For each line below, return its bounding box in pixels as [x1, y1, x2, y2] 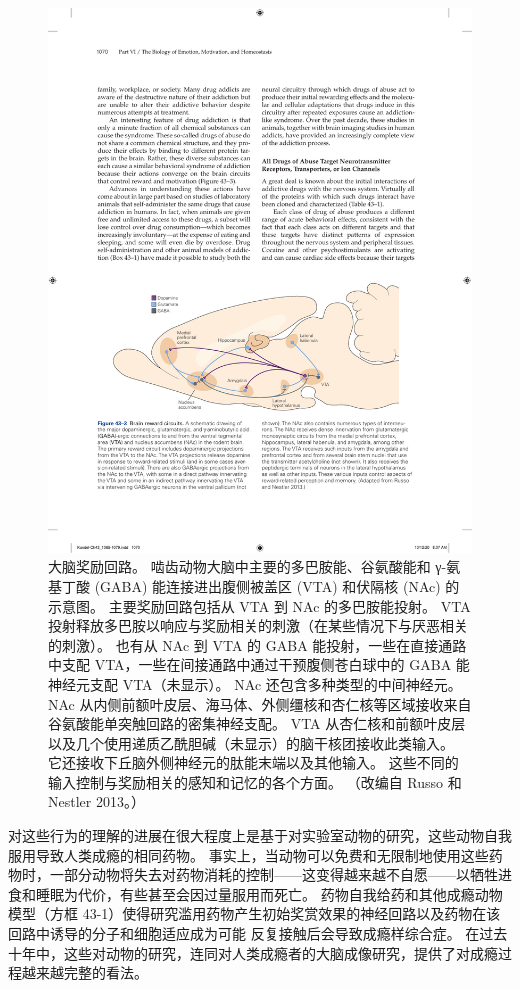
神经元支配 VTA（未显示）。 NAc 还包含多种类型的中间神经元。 [48, 673, 462, 694]
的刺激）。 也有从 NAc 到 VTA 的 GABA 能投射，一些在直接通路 [48, 634, 467, 655]
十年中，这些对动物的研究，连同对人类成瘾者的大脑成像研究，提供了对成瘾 [8, 942, 498, 963]
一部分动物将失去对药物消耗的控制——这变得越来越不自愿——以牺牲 [49, 864, 498, 885]
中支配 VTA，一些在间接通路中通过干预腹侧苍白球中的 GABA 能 [48, 654, 470, 675]
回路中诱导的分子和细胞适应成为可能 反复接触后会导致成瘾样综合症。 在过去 [8, 923, 508, 944]
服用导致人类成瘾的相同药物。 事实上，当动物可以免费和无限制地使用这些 [8, 844, 489, 865]
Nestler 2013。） [48, 791, 145, 812]
